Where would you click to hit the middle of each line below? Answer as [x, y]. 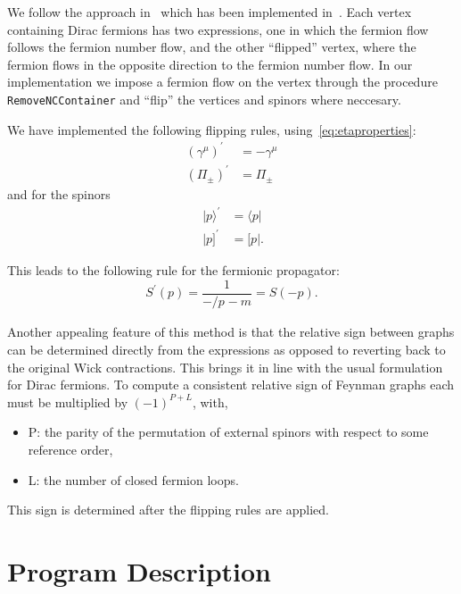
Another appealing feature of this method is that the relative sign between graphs [231, 332]
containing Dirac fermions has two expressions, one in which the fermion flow [218, 29]
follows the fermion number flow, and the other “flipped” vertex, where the [212, 47]
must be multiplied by [68, 402]
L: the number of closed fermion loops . [133, 479]
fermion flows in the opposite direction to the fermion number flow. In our [210, 64]
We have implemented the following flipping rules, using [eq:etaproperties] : [212, 129]
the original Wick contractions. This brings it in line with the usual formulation [225, 367]
